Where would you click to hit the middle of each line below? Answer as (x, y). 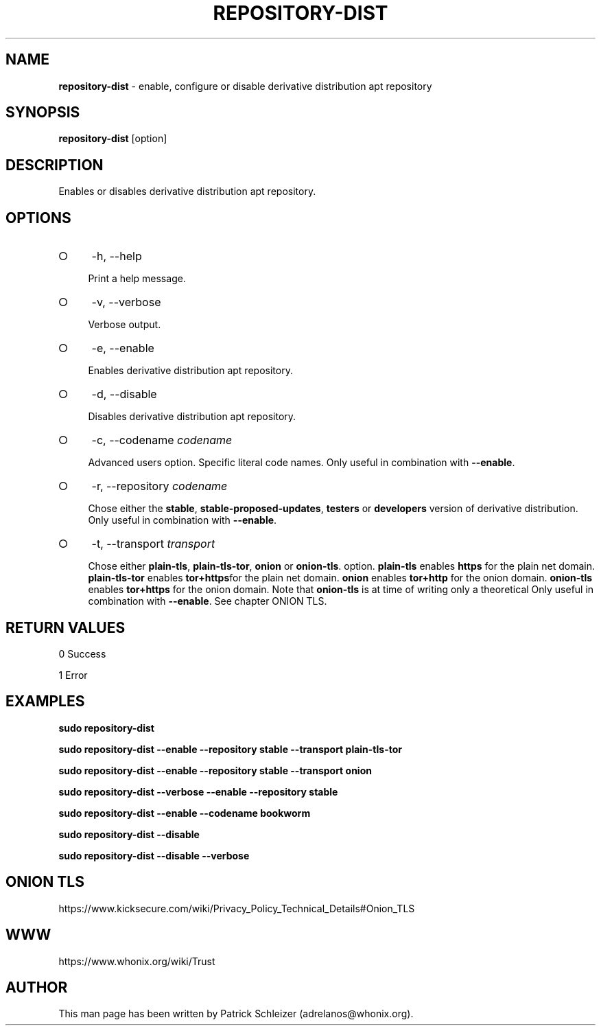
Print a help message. (137, 279)
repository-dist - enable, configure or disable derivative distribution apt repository (245, 86)
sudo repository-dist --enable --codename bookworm (185, 813)
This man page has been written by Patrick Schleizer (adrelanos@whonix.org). (236, 1014)
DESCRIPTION (55, 165)
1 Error (73, 675)
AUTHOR (37, 987)
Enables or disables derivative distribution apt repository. (187, 192)
